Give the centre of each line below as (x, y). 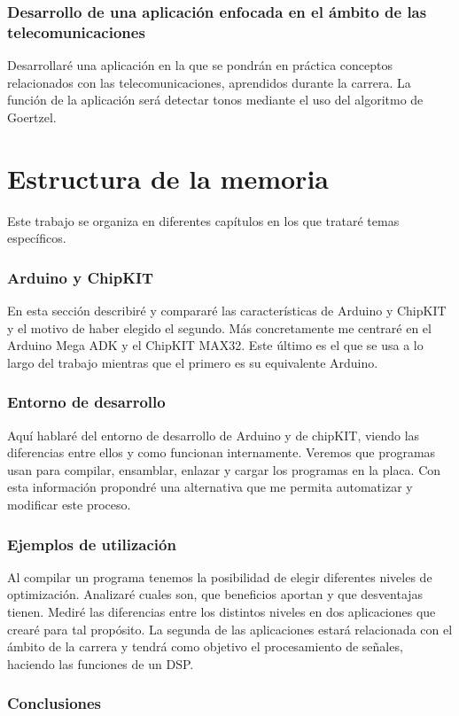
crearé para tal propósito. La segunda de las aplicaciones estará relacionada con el (230, 629)
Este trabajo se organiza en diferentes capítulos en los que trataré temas (203, 220)
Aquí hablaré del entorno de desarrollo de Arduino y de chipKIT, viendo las (214, 435)
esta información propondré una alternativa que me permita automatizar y (210, 487)
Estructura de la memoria (168, 178)
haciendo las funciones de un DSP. (101, 663)
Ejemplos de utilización (92, 544)
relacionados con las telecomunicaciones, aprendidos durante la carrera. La (209, 82)
